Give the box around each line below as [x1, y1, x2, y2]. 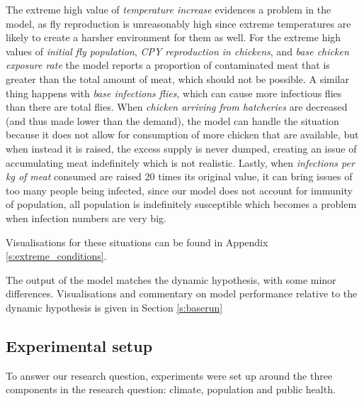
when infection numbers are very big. [6, 210, 166, 225]
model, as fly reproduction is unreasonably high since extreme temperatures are [6, 16, 351, 31]
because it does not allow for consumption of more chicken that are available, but [6, 127, 359, 142]
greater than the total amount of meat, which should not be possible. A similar [6, 71, 349, 86]
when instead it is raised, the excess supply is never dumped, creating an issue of [6, 141, 357, 155]
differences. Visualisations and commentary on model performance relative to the [6, 286, 358, 301]
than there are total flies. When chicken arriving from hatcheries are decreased [6, 99, 348, 114]
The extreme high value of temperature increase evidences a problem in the [6, 2, 331, 16]
